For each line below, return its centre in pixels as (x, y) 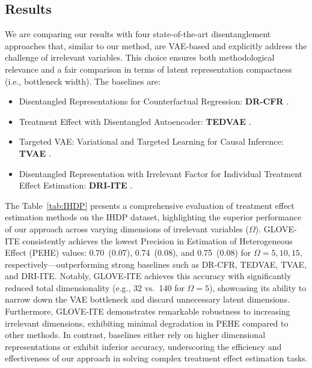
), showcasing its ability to (258, 287)
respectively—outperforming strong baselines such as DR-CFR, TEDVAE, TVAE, (156, 264)
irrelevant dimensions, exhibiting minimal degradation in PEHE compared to (147, 323)
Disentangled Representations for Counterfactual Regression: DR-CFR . (154, 101)
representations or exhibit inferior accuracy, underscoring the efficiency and (143, 346)
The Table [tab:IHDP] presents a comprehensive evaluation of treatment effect (150, 205)
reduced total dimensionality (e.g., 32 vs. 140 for (95, 287)
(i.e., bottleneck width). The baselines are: (83, 81)
